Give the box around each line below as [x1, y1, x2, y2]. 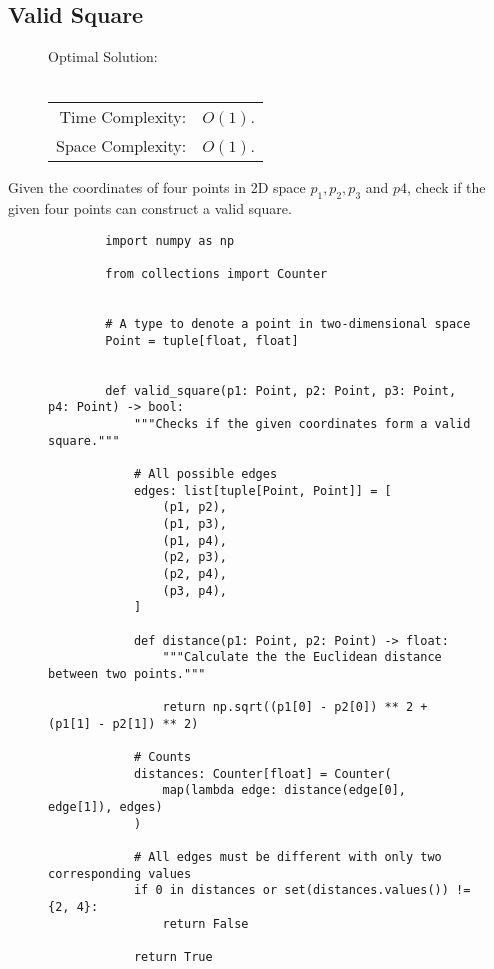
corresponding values [48, 866, 192, 881]
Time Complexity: [59, 105, 187, 129]
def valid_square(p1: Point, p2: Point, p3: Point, [105, 383, 457, 398]
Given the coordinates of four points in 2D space [8, 177, 306, 198]
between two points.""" [48, 666, 206, 681]
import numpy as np [105, 233, 235, 248]
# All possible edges [133, 466, 278, 481]
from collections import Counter [105, 267, 328, 282]
